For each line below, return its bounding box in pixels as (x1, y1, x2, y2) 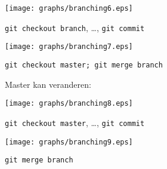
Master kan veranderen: (5, 78, 91, 90)
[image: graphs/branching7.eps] (5, 42, 133, 51)
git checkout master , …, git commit (5, 116, 145, 128)
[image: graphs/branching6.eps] (5, 4, 133, 13)
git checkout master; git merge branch (5, 60, 163, 69)
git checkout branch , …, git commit (5, 21, 145, 33)
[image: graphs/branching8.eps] (5, 99, 133, 108)
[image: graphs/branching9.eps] (5, 137, 133, 146)
